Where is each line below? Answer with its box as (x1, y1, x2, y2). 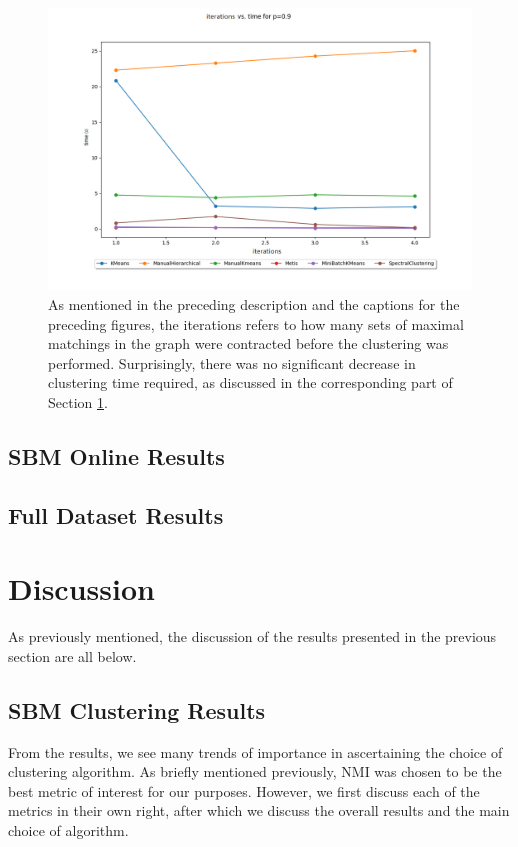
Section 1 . (48, 391, 108, 412)
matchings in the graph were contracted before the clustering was (48, 333, 449, 354)
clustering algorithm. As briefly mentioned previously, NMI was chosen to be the (8, 761, 502, 782)
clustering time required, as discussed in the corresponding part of (48, 372, 453, 393)
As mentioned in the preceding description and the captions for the (48, 293, 460, 314)
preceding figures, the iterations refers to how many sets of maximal (48, 313, 464, 334)
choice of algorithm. (8, 820, 129, 840)
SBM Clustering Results (8, 694, 266, 725)
